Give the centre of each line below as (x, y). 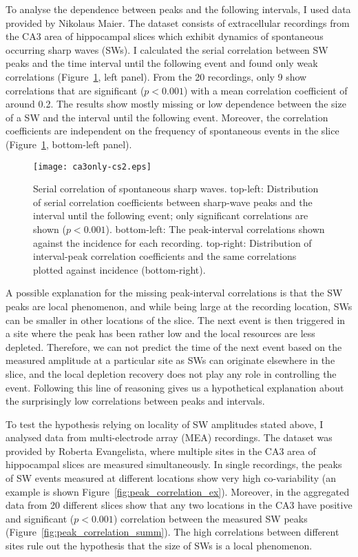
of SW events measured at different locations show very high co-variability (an (171, 478)
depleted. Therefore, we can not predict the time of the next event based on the (174, 346)
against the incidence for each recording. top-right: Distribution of (172, 242)
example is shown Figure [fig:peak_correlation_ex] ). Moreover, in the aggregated (178, 491)
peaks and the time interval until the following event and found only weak (162, 63)
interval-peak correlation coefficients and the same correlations (165, 256)
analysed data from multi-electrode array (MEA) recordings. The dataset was (169, 437)
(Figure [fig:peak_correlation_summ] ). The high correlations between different (172, 532)
